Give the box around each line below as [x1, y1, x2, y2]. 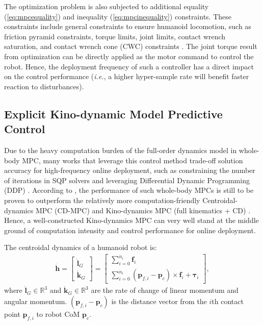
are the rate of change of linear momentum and [91, 285, 239, 295]
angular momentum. [4, 295, 67, 306]
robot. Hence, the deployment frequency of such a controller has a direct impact [4, 61, 254, 71]
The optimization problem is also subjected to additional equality [4, 1, 209, 11]
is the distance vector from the [111, 295, 207, 306]
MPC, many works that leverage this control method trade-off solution [22, 155, 243, 165]
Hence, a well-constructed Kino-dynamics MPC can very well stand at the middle [4, 215, 259, 226]
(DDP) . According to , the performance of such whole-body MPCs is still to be [4, 185, 254, 195]
